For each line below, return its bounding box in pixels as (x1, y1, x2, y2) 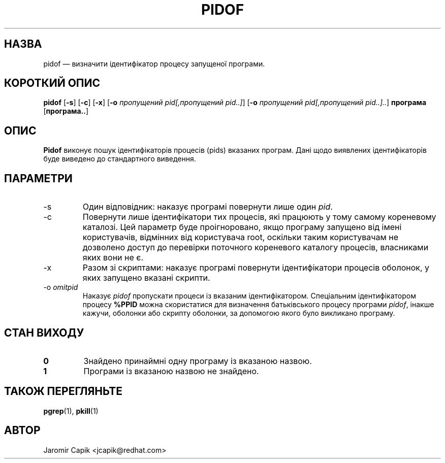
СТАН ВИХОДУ (4, 326, 84, 339)
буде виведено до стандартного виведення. (43, 154, 196, 163)
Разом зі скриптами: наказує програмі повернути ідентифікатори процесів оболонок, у (82, 262, 430, 273)
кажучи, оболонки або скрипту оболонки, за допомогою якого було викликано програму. (82, 309, 395, 318)
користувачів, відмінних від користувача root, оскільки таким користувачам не (82, 232, 399, 243)
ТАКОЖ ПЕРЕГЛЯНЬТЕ (4, 385, 123, 398)
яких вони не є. (82, 252, 144, 263)
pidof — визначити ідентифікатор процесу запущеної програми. (43, 59, 265, 68)
